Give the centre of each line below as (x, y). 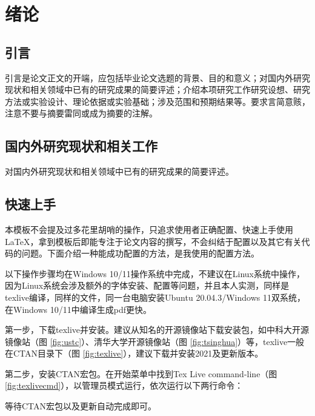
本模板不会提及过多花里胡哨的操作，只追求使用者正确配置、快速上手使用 (149, 229)
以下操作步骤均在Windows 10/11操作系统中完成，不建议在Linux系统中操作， (155, 273)
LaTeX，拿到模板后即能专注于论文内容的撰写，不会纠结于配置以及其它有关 (153, 241)
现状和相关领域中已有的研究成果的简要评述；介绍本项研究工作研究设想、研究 (157, 89)
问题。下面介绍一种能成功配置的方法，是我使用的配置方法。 (140, 253)
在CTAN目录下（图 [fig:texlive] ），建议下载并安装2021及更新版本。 (134, 353)
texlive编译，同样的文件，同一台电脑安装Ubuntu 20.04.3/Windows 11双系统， (155, 297)
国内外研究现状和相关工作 (81, 146)
